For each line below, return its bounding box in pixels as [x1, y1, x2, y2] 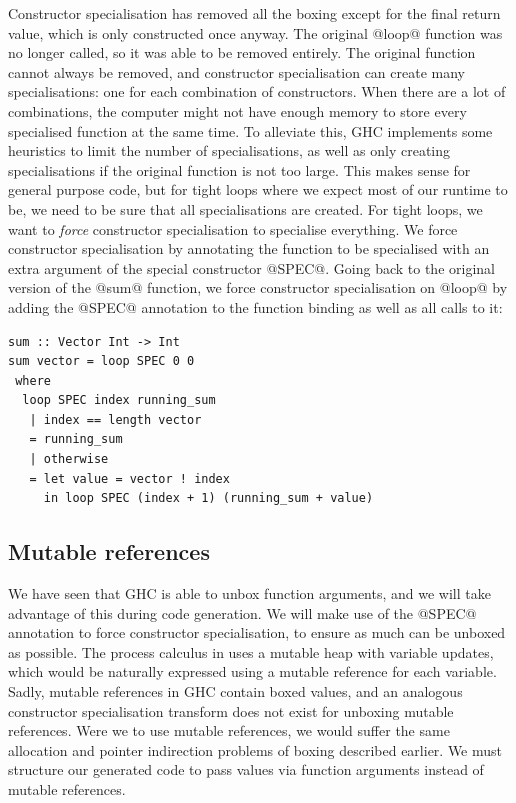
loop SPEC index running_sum [22, 393, 216, 408]
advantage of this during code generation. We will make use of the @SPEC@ [8, 602, 477, 623]
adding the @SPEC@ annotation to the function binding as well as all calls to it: [8, 296, 503, 317]
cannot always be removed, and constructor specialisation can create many [8, 61, 465, 82]
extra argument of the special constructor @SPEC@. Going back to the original [8, 257, 495, 278]
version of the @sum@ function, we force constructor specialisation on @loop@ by [8, 277, 508, 298]
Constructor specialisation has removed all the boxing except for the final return [8, 3, 501, 23]
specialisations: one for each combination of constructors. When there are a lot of [8, 81, 506, 102]
